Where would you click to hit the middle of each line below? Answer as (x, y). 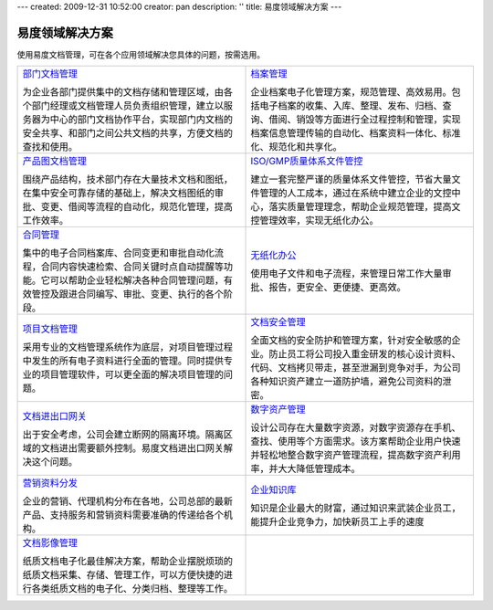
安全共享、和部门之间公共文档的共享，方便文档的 (127, 133)
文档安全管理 (278, 322)
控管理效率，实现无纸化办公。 (315, 221)
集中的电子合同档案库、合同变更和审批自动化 (118, 253)
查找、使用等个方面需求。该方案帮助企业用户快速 (356, 441)
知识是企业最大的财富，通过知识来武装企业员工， (356, 509)
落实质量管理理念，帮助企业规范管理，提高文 (365, 207)
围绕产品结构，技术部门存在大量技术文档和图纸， (127, 180)
